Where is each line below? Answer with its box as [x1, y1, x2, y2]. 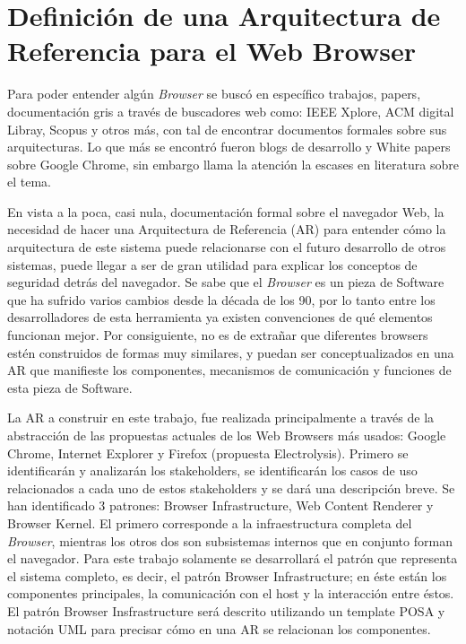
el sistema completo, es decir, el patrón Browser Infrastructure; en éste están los [7, 566, 447, 585]
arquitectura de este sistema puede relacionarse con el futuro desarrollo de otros [7, 238, 446, 257]
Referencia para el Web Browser [7, 32, 417, 69]
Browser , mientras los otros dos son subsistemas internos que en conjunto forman [7, 531, 453, 550]
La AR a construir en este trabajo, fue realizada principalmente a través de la [7, 408, 435, 427]
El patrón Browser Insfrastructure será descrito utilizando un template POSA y [7, 601, 445, 620]
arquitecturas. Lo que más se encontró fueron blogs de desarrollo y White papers [7, 137, 451, 156]
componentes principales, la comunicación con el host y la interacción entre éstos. [7, 584, 454, 603]
